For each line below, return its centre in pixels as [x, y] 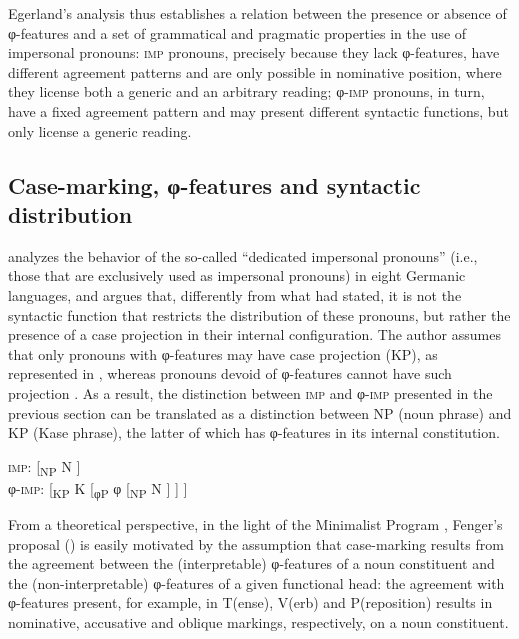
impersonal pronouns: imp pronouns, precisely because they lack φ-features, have [254, 52]
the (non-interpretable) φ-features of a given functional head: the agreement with [256, 582]
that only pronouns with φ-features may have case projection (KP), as [223, 353]
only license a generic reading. [100, 130]
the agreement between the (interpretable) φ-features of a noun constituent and [251, 563]
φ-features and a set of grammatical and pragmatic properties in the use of [237, 32]
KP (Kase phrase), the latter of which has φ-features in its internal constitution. [254, 432]
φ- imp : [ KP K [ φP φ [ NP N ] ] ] [98, 489]
